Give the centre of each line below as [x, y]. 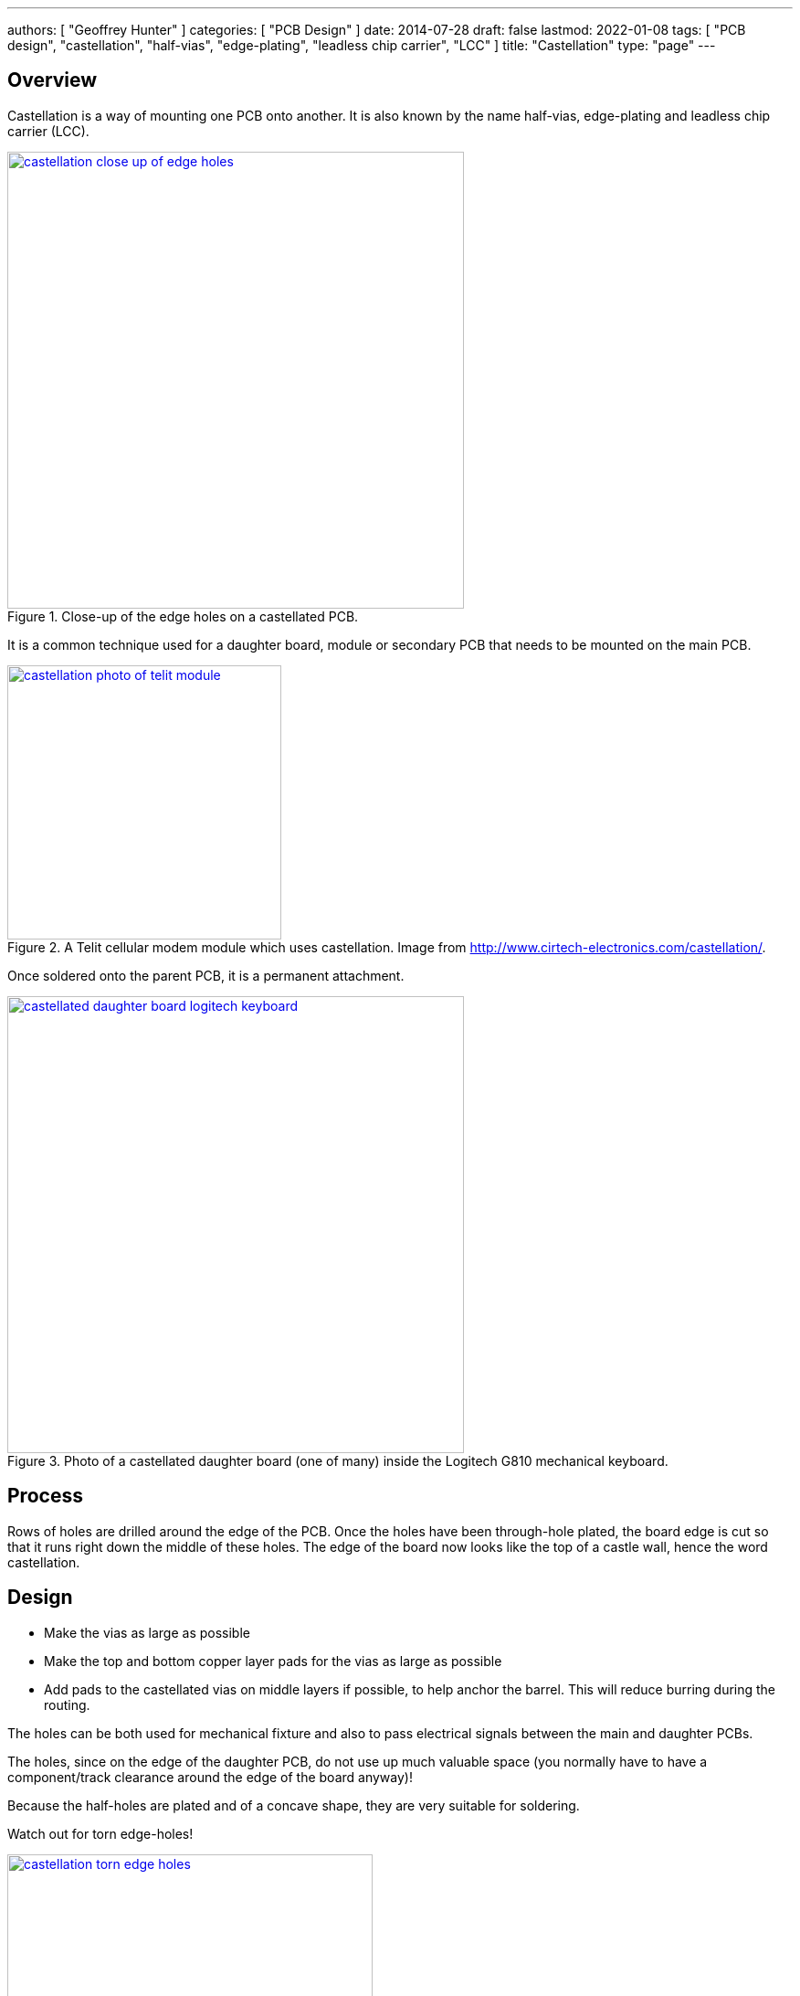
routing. [67, 1704]
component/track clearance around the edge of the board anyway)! [210, 1777]
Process [45, 1496]
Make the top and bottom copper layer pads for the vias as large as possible [273, 1661]
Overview [53, 80]
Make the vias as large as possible [147, 1632]
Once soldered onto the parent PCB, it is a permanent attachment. [206, 975]
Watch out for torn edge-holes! [100, 1833]
